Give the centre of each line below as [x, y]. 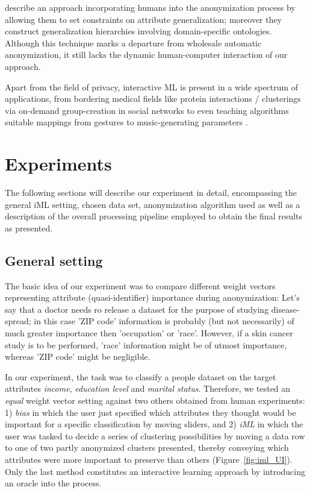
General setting [54, 260]
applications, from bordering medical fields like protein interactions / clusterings [153, 99]
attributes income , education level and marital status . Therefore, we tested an [148, 388]
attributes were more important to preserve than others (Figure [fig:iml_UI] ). [149, 459]
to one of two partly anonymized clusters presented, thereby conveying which [147, 447]
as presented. [29, 228]
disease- [285, 309]
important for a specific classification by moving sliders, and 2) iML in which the [154, 424]
